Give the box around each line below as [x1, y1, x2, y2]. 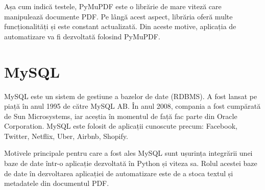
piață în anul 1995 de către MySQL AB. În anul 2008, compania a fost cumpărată [4, 101, 261, 111]
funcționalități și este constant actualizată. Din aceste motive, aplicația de [4, 21, 236, 32]
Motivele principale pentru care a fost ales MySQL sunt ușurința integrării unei [4, 148, 253, 158]
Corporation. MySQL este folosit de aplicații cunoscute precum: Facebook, [4, 121, 237, 131]
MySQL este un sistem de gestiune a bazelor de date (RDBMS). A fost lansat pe [4, 90, 257, 101]
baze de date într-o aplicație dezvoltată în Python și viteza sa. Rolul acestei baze [4, 158, 257, 169]
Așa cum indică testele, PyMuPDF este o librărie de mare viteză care [4, 1, 222, 11]
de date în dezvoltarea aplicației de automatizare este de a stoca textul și [4, 168, 233, 178]
